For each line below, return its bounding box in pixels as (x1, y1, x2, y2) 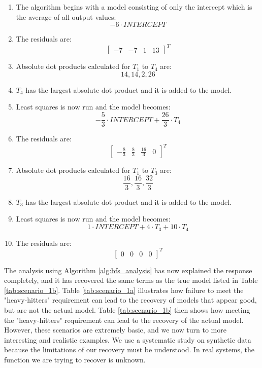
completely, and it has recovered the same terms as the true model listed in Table (4, 275, 258, 285)
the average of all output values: (16, 11, 116, 22)
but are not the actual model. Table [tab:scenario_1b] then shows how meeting (4, 304, 250, 315)
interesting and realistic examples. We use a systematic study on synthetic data (4, 334, 251, 345)
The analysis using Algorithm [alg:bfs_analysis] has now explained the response (4, 265, 252, 275)
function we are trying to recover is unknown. (4, 354, 146, 364)
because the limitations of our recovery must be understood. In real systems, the (4, 344, 255, 355)
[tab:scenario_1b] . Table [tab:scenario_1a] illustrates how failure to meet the (4, 284, 244, 295)
